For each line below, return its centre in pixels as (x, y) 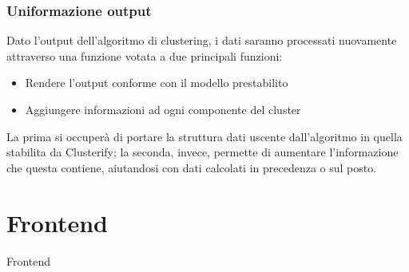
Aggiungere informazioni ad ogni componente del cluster (163, 109)
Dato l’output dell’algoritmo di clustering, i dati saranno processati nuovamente (202, 40)
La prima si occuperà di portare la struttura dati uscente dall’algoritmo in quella (204, 136)
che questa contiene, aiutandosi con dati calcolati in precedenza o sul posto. (192, 167)
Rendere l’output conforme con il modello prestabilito (157, 83)
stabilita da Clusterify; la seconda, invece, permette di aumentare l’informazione (203, 152)
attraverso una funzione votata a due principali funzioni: (145, 55)
